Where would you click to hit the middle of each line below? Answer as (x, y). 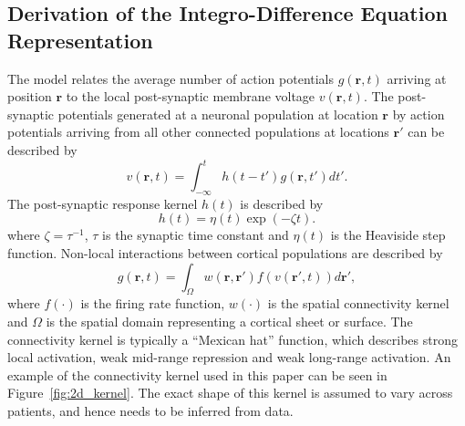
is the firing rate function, (153, 303)
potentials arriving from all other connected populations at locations (198, 132)
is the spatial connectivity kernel (358, 303)
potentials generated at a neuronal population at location (218, 114)
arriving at (417, 78)
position (30, 96)
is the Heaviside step (388, 235)
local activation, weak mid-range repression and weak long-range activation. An (229, 357)
